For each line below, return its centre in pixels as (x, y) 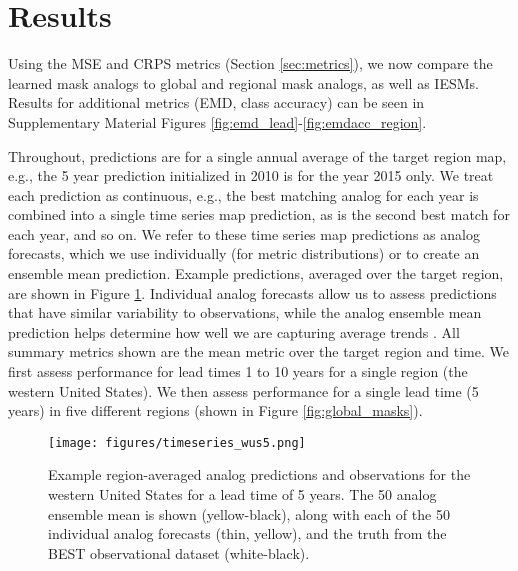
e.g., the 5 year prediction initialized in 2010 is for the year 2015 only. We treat (251, 175)
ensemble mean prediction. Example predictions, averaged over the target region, (256, 273)
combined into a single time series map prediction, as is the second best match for (259, 214)
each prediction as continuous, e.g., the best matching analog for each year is (243, 194)
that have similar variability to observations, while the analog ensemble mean (245, 312)
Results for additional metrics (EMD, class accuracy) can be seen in (216, 102)
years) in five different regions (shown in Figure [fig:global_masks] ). (215, 410)
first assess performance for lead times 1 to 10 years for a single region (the (238, 371)
